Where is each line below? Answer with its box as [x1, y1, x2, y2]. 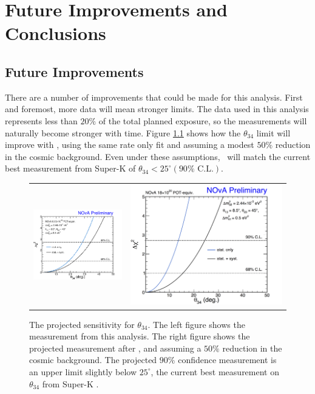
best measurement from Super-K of [5, 162, 136, 175]
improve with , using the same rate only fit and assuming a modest [5, 138, 254, 151]
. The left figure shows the [147, 318, 245, 330]
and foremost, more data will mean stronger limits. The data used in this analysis [5, 102, 309, 115]
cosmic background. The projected [29, 353, 157, 366]
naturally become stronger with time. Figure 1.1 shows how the [5, 126, 241, 139]
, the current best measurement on [151, 365, 279, 378]
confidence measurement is [178, 353, 277, 366]
